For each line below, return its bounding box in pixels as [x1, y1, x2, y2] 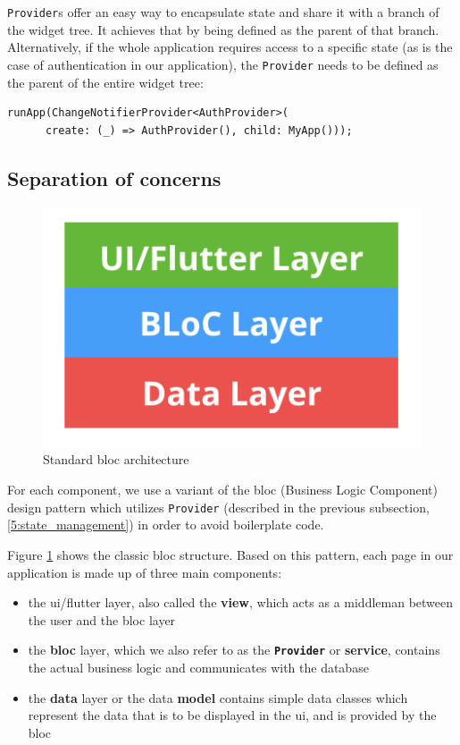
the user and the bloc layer [28, 610, 176, 629]
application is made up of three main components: [7, 563, 282, 581]
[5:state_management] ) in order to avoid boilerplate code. [7, 515, 324, 534]
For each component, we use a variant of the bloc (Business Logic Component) [7, 480, 438, 499]
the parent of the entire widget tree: [7, 72, 204, 91]
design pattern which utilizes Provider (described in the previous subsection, [7, 497, 430, 516]
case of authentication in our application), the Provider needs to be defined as [7, 55, 439, 73]
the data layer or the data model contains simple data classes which [28, 688, 408, 707]
